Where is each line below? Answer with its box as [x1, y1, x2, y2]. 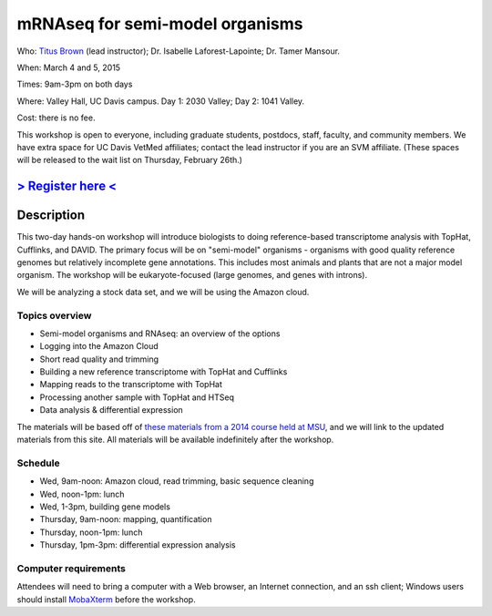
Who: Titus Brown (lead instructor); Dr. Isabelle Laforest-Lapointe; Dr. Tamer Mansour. [16, 46, 341, 56]
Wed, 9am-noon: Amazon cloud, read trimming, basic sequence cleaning [39, 476, 314, 487]
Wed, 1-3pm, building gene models [39, 501, 170, 512]
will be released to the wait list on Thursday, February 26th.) [16, 155, 243, 166]
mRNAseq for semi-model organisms [16, 14, 303, 34]
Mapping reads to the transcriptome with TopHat [39, 379, 223, 390]
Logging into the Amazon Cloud [39, 341, 159, 352]
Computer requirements [16, 561, 127, 574]
